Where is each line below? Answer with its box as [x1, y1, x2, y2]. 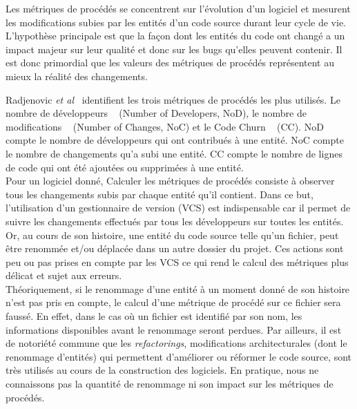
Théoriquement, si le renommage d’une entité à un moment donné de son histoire [6, 281, 350, 296]
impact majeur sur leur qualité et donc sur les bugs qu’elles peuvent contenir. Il [6, 41, 342, 56]
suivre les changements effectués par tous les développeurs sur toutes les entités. [6, 213, 344, 228]
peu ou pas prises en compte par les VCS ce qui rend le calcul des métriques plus [6, 254, 349, 269]
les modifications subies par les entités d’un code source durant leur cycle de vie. [6, 15, 346, 29]
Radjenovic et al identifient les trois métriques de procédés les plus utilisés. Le [6, 92, 340, 106]
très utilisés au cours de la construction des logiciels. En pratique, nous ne [6, 363, 319, 377]
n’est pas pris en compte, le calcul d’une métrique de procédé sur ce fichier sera [6, 295, 341, 310]
